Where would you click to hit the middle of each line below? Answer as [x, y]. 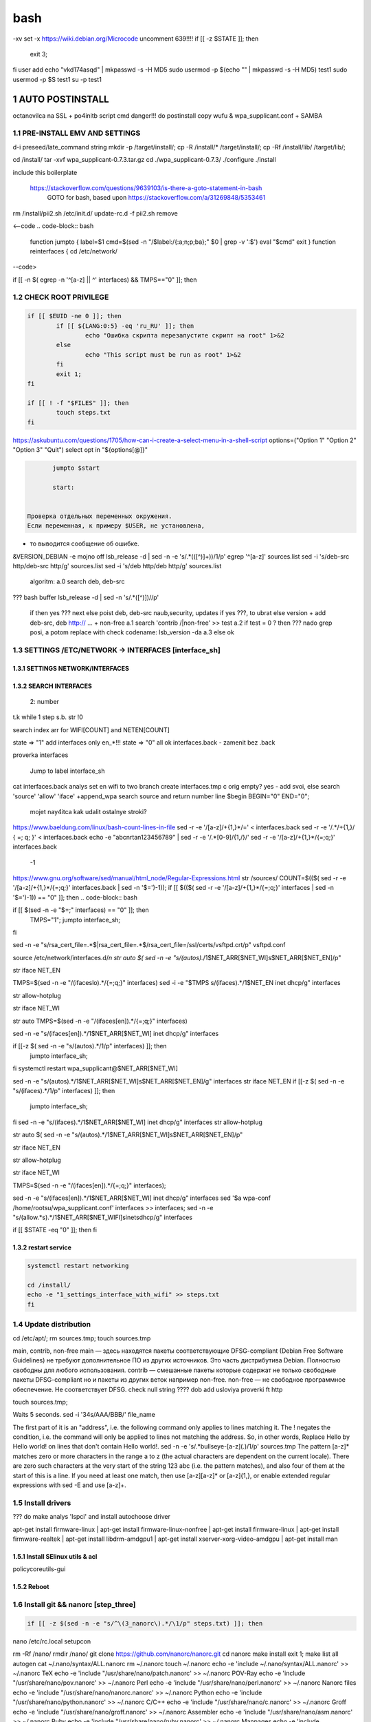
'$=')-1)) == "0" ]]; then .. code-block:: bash [75, 897]
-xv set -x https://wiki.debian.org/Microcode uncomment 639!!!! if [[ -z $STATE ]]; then [136, 39]
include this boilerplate [45, 172]
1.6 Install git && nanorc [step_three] [74, 1605]
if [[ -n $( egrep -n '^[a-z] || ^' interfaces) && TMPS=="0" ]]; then [105, 280]
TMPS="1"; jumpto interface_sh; [75, 920]
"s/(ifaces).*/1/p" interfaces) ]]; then [64, 1091]
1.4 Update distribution [52, 1325]
